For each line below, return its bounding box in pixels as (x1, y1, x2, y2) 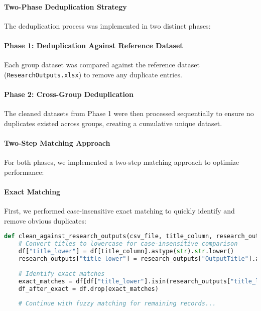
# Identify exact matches (18, 270, 105, 277)
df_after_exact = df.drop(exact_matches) (18, 285, 159, 292)
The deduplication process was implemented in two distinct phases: (4, 20, 211, 31)
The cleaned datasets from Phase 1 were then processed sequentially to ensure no (4, 108, 254, 119)
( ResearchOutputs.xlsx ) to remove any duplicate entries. (4, 69, 182, 79)
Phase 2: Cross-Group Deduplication (4, 89, 134, 99)
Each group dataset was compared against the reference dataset (4, 59, 200, 70)
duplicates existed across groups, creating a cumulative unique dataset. (4, 118, 222, 128)
